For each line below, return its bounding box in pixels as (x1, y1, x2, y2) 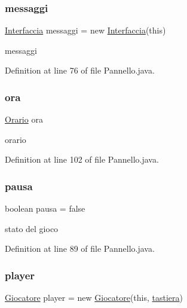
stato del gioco (5, 222, 59, 234)
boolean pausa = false (5, 202, 85, 215)
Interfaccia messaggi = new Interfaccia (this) (5, 24, 166, 36)
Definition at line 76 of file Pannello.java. (5, 64, 155, 77)
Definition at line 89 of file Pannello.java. (5, 242, 155, 255)
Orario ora (5, 113, 43, 126)
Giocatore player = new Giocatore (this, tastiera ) (5, 291, 183, 304)
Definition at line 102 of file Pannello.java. (5, 153, 159, 166)
